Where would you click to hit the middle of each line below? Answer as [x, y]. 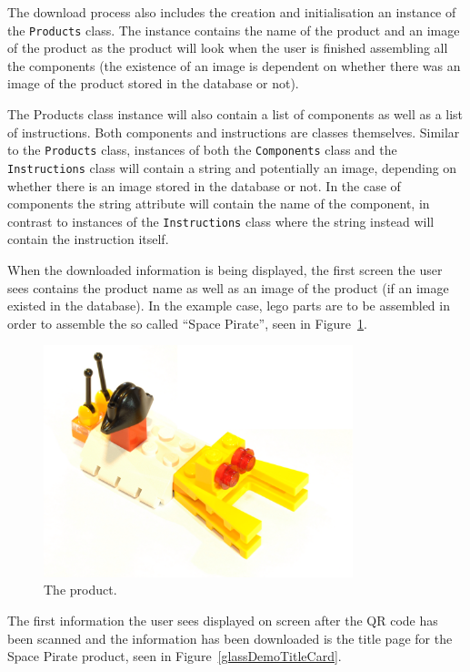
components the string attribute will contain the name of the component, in [219, 204]
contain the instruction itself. [88, 239]
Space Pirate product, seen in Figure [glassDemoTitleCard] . [175, 656]
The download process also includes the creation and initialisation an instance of [232, 12]
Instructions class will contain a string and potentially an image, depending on [232, 167]
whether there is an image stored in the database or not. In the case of [204, 185]
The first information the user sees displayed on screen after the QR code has [223, 620]
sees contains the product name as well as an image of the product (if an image [228, 287]
